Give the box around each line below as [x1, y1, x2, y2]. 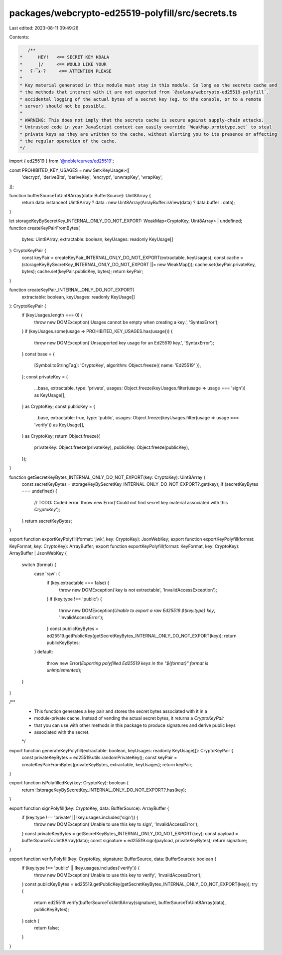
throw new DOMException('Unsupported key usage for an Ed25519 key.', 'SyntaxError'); [34, 339, 214, 345]
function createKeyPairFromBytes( [9, 225, 80, 231]
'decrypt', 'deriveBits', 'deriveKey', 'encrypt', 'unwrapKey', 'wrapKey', [21, 174, 163, 180]
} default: [34, 649, 53, 655]
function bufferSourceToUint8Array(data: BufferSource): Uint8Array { [9, 192, 151, 198]
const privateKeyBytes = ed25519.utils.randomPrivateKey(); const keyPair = [21, 754, 177, 761]
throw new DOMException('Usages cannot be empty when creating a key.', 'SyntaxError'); [34, 319, 219, 325]
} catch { [21, 918, 40, 924]
